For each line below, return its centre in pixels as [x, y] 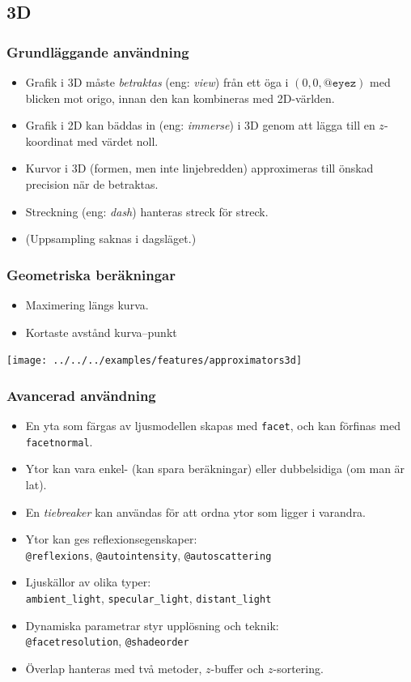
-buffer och [237, 668]
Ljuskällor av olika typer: [88, 582]
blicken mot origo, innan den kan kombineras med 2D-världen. [180, 98]
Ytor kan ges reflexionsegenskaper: [111, 539]
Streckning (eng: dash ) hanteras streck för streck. [147, 211]
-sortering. [298, 668]
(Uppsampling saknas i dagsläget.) [111, 239]
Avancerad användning [81, 395]
